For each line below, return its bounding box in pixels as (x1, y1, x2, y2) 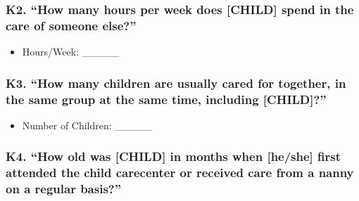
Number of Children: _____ (22, 117, 152, 132)
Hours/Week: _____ (22, 44, 120, 59)
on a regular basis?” (6, 180, 122, 197)
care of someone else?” (6, 16, 137, 34)
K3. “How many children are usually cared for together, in (6, 74, 346, 91)
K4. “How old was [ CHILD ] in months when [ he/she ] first (6, 148, 341, 165)
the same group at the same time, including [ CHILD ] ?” (6, 90, 327, 108)
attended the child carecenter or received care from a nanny (6, 164, 354, 181)
